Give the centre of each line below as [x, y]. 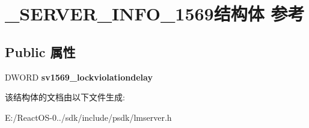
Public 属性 [40, 51]
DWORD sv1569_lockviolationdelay [79, 77]
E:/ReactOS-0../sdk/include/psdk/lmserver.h [88, 117]
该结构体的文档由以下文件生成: [65, 97]
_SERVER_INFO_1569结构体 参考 [155, 14]
